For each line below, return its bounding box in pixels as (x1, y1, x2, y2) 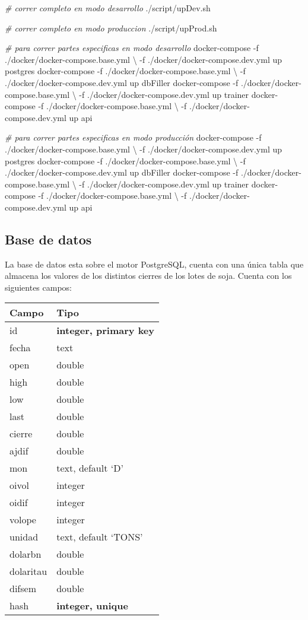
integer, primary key (56, 323, 154, 338)
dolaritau (9, 564, 47, 578)
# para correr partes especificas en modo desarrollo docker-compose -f (5, 42, 259, 54)
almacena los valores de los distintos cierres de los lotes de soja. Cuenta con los (5, 269, 292, 282)
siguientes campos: (5, 281, 72, 293)
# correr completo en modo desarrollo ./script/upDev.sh (5, 2, 211, 14)
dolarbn (9, 547, 42, 561)
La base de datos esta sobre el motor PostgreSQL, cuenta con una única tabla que (5, 257, 304, 270)
